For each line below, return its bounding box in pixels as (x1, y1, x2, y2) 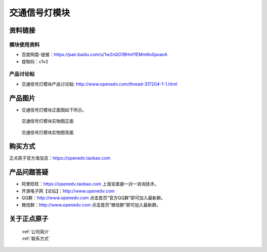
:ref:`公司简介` (21, 228, 50, 234)
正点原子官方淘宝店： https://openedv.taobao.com (9, 155, 111, 161)
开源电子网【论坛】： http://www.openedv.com (21, 188, 115, 194)
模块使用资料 (9, 41, 40, 48)
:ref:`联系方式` (21, 236, 50, 242)
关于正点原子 (9, 215, 48, 223)
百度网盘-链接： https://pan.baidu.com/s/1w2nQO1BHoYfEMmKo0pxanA (21, 52, 168, 58)
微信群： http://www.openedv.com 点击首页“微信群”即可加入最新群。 (21, 202, 161, 208)
